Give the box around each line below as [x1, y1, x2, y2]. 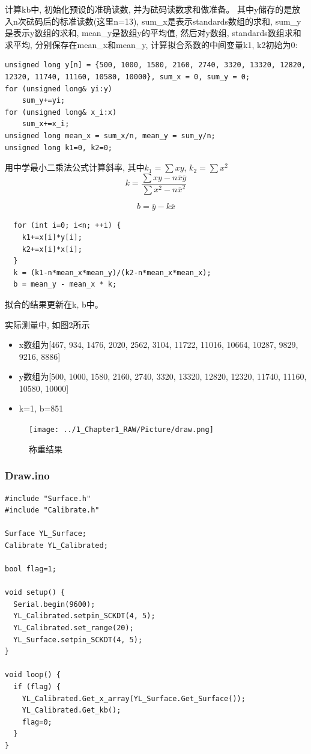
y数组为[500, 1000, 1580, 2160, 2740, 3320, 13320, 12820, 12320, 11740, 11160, [19, 370, 307, 383]
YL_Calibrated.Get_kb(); [22, 706, 121, 715]
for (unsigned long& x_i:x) [5, 108, 117, 117]
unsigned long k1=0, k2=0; [5, 143, 112, 152]
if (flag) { [13, 683, 61, 692]
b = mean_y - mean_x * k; [13, 280, 117, 289]
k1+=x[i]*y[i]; [22, 233, 82, 242]
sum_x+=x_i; [22, 120, 70, 129]
